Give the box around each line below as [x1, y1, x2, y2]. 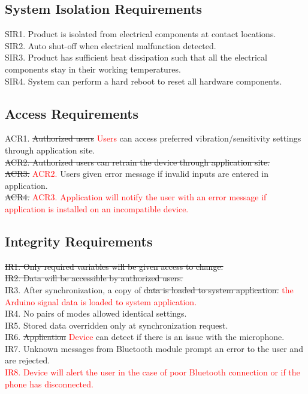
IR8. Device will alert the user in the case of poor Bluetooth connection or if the [5, 366, 300, 378]
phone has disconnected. [5, 377, 93, 390]
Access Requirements [5, 104, 139, 122]
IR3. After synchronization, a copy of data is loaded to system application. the [5, 283, 294, 296]
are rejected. [5, 354, 50, 366]
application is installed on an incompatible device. [5, 202, 189, 215]
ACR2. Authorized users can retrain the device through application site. [5, 155, 270, 168]
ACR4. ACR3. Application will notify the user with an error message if [5, 191, 267, 203]
